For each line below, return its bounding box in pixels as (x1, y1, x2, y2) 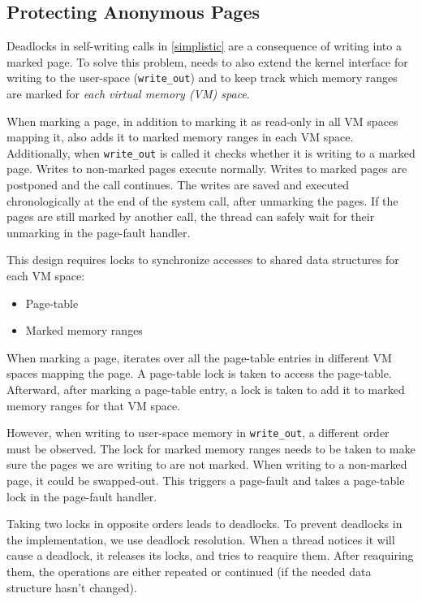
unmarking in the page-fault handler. (6, 223, 191, 240)
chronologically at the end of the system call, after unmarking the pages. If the (6, 192, 398, 209)
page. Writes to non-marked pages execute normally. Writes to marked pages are (6, 160, 407, 177)
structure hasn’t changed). (6, 578, 137, 596)
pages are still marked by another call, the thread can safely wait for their (6, 208, 375, 225)
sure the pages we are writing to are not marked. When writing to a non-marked (6, 456, 407, 473)
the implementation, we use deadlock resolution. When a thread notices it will (6, 531, 395, 548)
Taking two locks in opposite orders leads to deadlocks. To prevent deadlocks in (6, 515, 403, 532)
